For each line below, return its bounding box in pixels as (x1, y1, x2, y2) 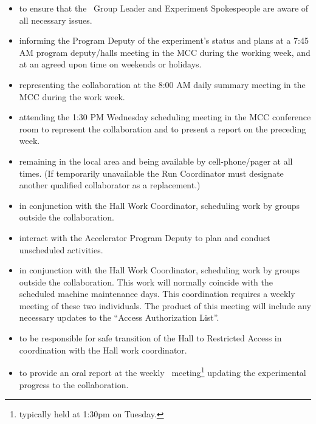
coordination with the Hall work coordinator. (19, 343, 187, 356)
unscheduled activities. (19, 243, 103, 256)
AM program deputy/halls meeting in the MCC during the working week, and (19, 46, 311, 58)
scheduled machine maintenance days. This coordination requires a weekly (19, 287, 295, 300)
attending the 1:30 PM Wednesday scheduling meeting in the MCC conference (19, 111, 311, 123)
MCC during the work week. (19, 90, 125, 103)
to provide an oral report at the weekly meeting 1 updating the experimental (19, 364, 306, 378)
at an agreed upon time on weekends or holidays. (19, 58, 202, 70)
